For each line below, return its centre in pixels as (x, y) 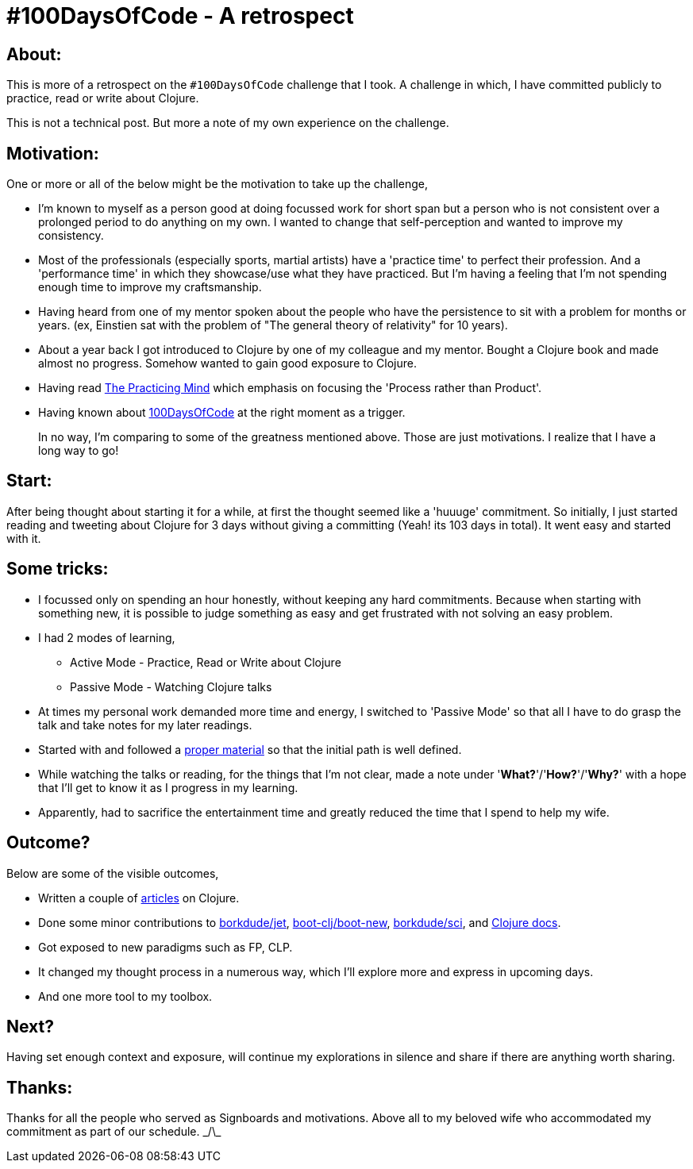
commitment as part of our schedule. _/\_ (114, 1132)
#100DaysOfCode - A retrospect (180, 16)
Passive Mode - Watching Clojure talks (171, 686)
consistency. (71, 236)
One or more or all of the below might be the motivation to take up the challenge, (217, 184)
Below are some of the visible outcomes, (113, 873)
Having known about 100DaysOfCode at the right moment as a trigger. (222, 413)
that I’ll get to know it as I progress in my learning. (168, 787)
